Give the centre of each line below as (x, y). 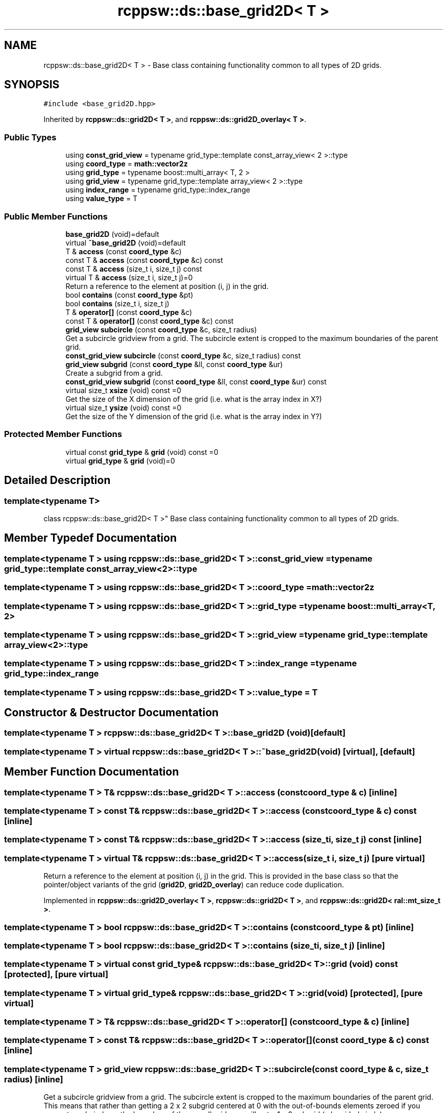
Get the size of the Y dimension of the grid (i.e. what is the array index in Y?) (194, 416)
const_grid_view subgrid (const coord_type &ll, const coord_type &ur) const (196, 381)
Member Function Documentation (92, 772)
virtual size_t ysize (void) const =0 (123, 407)
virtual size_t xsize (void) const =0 (123, 390)
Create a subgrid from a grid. (114, 373)
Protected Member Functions (63, 434)
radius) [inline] (34, 1079)
